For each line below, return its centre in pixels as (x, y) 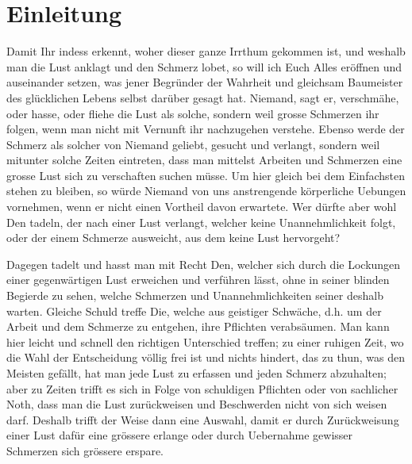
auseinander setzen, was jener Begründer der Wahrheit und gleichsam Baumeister (205, 82)
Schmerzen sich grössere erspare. (85, 450)
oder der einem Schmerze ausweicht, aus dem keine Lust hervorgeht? (173, 238)
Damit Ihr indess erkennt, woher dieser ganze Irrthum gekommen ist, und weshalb (206, 51)
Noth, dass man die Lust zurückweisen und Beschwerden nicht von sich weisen (197, 404)
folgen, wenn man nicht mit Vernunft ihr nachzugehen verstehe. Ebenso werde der (206, 129)
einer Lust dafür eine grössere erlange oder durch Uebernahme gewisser (180, 435)
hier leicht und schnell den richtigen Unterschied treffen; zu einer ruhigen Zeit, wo (205, 341)
